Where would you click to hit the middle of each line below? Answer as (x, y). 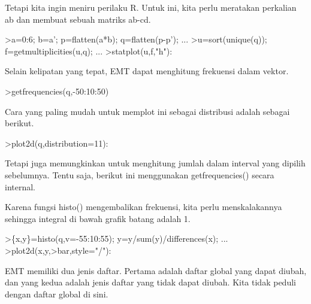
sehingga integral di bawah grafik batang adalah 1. (98, 218)
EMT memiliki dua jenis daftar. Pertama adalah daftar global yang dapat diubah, (156, 270)
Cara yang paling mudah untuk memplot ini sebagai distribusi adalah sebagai (147, 111)
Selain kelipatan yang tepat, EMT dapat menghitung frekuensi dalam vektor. (147, 71)
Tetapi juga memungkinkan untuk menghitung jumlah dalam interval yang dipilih (155, 163)
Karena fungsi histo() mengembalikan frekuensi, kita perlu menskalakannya (144, 207)
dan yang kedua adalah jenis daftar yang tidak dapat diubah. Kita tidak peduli (150, 282)
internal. (20, 186)
